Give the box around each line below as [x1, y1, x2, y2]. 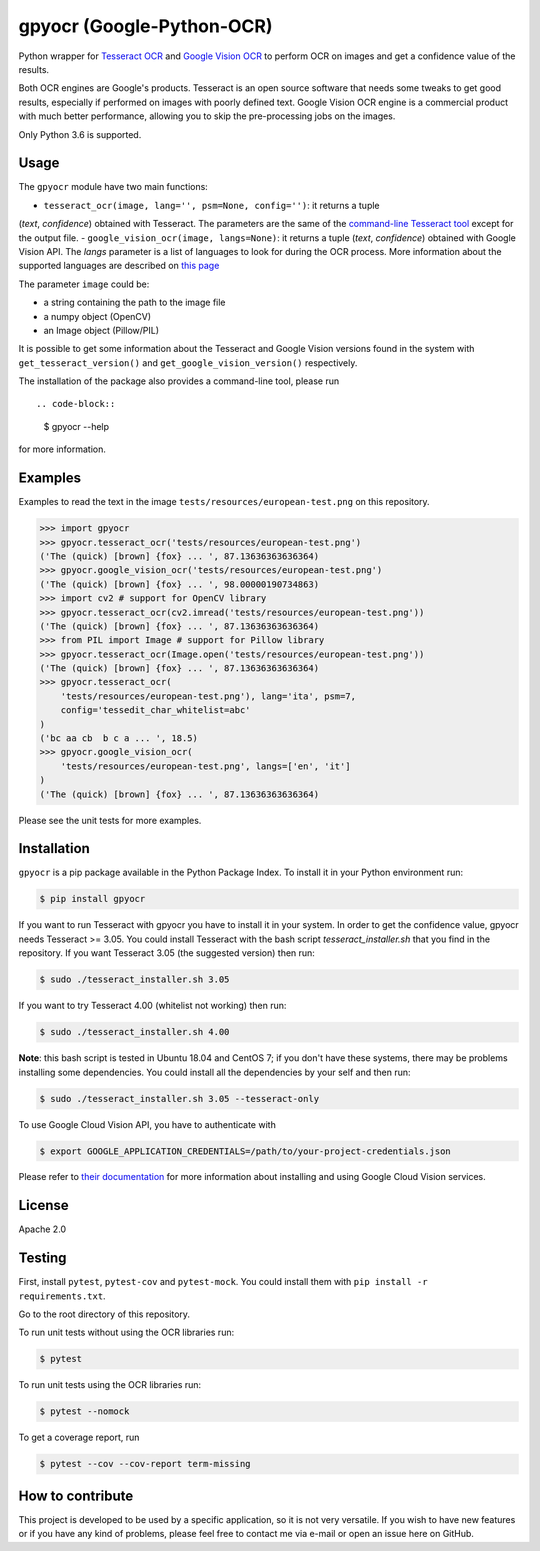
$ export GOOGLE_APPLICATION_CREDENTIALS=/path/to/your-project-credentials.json [39, 1145, 452, 1157]
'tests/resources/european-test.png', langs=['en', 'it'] [60, 760, 351, 772]
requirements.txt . [18, 1290, 106, 1302]
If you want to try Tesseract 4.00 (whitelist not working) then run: [18, 1000, 287, 1012]
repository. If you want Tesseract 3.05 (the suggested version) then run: [18, 947, 315, 959]
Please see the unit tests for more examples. [18, 814, 202, 826]
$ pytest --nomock [39, 1406, 130, 1417]
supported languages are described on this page [18, 260, 220, 272]
